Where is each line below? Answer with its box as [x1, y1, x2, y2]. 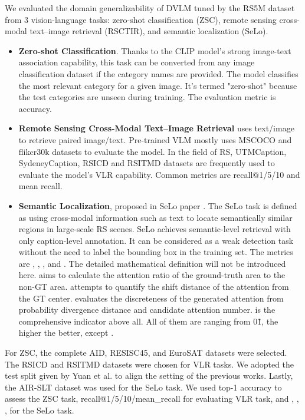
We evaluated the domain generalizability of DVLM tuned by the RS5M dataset [5, 2, 295, 14]
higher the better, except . [18, 326, 114, 339]
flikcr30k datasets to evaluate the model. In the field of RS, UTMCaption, [18, 145, 287, 157]
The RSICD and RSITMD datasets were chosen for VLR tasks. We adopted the [5, 358, 294, 370]
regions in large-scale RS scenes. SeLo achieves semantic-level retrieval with [18, 223, 291, 235]
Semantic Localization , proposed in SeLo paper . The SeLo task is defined [18, 199, 297, 211]
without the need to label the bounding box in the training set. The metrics [18, 246, 293, 258]
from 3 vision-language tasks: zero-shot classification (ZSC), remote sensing [5, 13, 277, 25]
